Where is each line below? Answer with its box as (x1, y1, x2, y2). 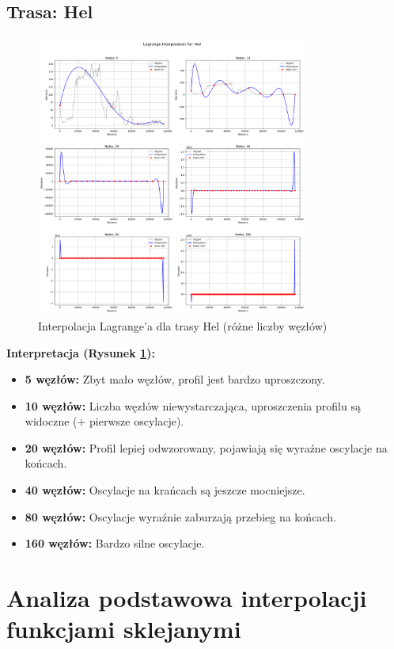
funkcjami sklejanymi (6, 613, 241, 645)
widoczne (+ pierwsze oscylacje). (25, 413, 184, 429)
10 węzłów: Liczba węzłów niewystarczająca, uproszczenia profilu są (25, 397, 361, 414)
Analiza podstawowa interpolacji (6, 582, 367, 614)
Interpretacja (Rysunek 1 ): (6, 344, 155, 361)
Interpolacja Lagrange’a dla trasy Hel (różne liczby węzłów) (38, 317, 328, 334)
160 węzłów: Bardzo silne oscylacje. (25, 535, 205, 552)
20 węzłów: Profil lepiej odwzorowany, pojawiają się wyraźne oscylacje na (25, 439, 388, 456)
